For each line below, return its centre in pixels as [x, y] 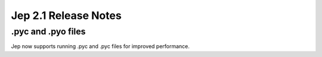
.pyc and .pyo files [48, 31]
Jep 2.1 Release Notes [66, 15]
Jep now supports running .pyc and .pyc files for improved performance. [100, 46]
